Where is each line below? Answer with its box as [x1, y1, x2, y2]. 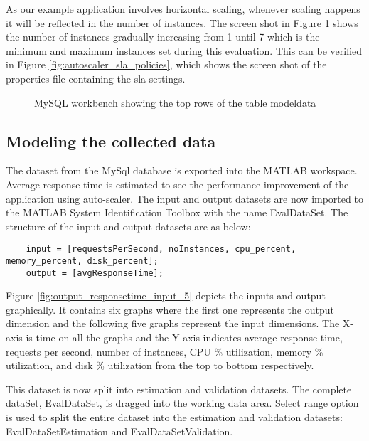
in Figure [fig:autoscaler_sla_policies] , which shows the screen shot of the [6, 57, 327, 72]
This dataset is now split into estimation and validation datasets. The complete [6, 381, 352, 396]
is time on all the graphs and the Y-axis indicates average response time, [26, 330, 343, 345]
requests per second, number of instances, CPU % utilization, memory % [6, 344, 323, 358]
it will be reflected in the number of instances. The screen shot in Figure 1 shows [6, 15, 358, 30]
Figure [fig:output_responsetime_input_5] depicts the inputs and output [6, 288, 326, 303]
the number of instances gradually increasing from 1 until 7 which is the [6, 29, 320, 44]
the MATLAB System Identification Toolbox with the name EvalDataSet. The [6, 205, 348, 220]
